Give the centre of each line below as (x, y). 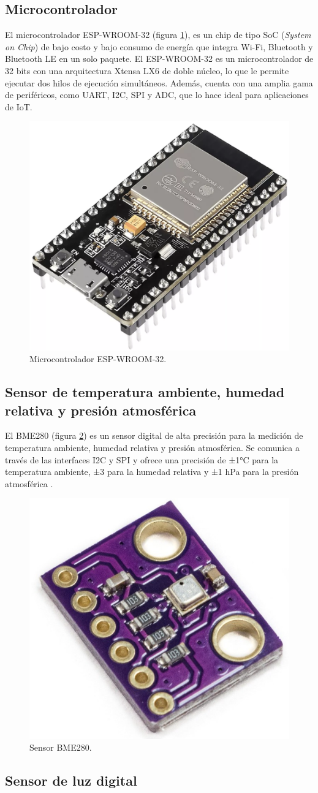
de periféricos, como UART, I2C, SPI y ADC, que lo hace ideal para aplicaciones (157, 95)
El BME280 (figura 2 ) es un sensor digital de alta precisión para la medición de (154, 435)
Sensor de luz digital (71, 780)
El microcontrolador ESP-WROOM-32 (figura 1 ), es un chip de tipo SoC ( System (158, 35)
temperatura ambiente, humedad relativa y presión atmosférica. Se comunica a (152, 448)
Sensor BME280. (61, 747)
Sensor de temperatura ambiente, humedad (145, 392)
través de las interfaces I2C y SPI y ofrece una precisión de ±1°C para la (142, 459)
